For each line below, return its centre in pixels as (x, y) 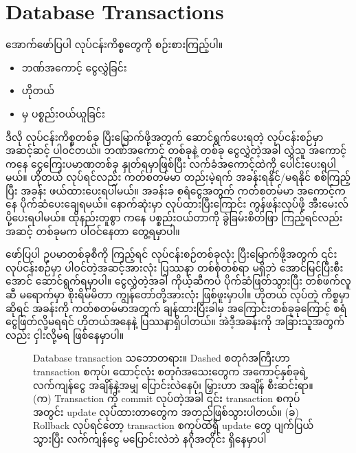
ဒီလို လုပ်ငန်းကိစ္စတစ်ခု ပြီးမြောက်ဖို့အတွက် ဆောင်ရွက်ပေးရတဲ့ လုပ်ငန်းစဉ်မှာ (165, 136)
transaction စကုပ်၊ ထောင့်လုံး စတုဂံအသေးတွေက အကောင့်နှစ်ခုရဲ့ (170, 371)
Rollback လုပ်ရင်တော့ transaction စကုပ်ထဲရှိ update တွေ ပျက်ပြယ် (174, 425)
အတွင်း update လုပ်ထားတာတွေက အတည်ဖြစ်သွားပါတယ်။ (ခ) (166, 411)
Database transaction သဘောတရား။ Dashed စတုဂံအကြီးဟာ (162, 358)
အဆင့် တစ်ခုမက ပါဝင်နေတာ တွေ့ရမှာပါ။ (93, 231)
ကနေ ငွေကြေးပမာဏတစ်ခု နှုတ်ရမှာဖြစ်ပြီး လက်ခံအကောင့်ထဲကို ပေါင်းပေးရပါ (171, 163)
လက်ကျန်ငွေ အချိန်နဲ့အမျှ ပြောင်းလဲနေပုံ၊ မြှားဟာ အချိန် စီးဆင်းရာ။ (173, 385)
